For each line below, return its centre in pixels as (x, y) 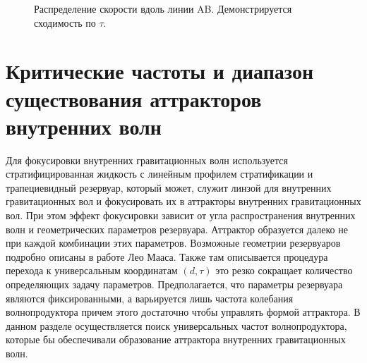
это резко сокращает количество (284, 270)
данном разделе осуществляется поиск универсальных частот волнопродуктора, (176, 325)
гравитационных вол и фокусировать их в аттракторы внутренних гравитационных (183, 201)
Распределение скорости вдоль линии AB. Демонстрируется (163, 8)
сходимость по (65, 22)
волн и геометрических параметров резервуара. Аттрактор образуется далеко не (177, 229)
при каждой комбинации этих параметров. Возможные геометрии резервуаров (173, 243)
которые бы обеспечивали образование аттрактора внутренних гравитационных (176, 339)
